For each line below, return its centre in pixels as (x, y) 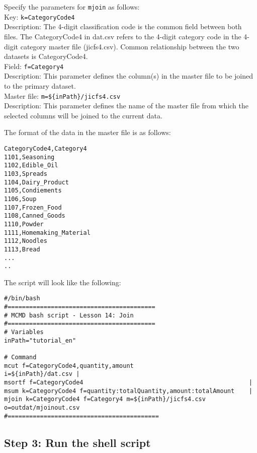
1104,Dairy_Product (36, 182)
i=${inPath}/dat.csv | (42, 374)
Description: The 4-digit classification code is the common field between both (123, 26)
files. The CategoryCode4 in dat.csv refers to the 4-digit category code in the (123, 36)
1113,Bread (22, 249)
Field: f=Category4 (34, 66)
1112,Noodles (26, 241)
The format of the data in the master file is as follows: (88, 132)
